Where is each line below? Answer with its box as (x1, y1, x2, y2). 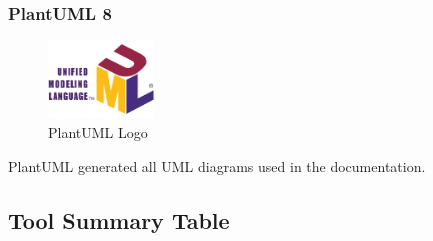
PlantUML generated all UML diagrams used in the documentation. (8, 155, 426, 176)
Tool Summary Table (8, 204, 230, 235)
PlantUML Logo (48, 121, 148, 142)
